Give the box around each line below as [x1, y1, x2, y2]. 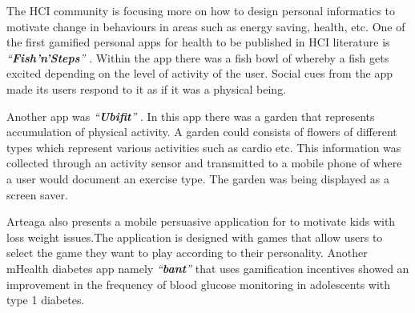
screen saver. [6, 186, 68, 203]
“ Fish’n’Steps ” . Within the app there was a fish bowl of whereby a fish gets [6, 49, 389, 66]
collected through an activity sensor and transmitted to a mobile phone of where [6, 154, 402, 171]
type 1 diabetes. [6, 291, 85, 308]
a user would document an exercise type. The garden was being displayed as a [6, 170, 390, 187]
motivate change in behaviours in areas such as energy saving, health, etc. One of [6, 18, 405, 34]
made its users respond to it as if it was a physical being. [6, 80, 287, 97]
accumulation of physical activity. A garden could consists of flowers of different [6, 123, 397, 140]
